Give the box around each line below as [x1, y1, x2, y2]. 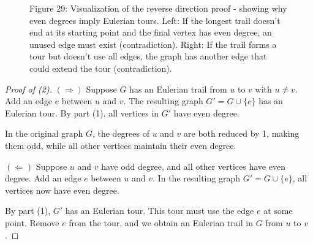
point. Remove [5, 216, 59, 229]
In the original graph [5, 127, 83, 140]
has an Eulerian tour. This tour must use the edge [65, 204, 254, 217]
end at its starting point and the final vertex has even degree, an [29, 26, 272, 39]
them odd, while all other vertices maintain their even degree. [5, 139, 236, 151]
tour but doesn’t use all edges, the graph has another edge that [29, 50, 267, 63]
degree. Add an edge [5, 172, 81, 185]
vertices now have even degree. [5, 183, 119, 196]
